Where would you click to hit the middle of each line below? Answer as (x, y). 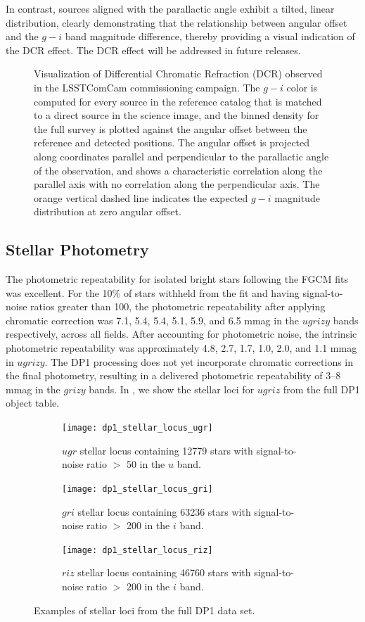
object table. (33, 403)
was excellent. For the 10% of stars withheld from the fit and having (153, 292)
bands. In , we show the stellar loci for (172, 389)
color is (302, 87)
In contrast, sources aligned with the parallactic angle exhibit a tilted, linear (170, 8)
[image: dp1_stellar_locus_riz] (137, 550)
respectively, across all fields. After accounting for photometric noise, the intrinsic (181, 334)
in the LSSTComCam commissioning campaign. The (147, 87)
